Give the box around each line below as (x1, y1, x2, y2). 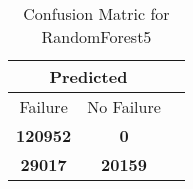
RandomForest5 (41, 25, 152, 48)
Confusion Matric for (23, 2, 170, 25)
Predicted (49, 65, 128, 88)
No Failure (87, 95, 161, 118)
